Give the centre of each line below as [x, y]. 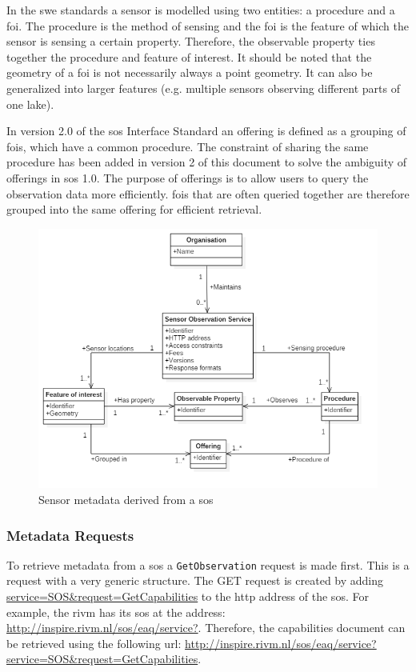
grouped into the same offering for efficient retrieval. [134, 209]
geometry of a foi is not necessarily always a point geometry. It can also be [190, 72]
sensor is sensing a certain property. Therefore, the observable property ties [191, 41]
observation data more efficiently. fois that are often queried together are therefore [208, 193]
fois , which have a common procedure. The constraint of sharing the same [188, 146]
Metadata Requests [70, 535]
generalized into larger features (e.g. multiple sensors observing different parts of [203, 88]
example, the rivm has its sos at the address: [116, 612]
